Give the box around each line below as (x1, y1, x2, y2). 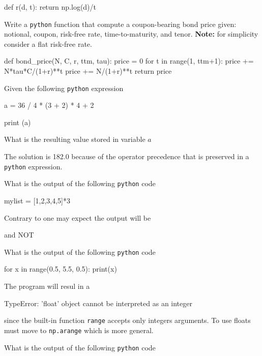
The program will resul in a (4, 281, 90, 291)
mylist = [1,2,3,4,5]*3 (4, 195, 70, 205)
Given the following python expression (4, 82, 124, 93)
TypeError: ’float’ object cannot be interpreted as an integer (4, 298, 192, 308)
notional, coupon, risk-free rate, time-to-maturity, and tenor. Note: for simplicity (4, 28, 258, 39)
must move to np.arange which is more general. (4, 324, 154, 335)
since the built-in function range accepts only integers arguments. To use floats (4, 315, 251, 325)
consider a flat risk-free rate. (4, 38, 92, 49)
